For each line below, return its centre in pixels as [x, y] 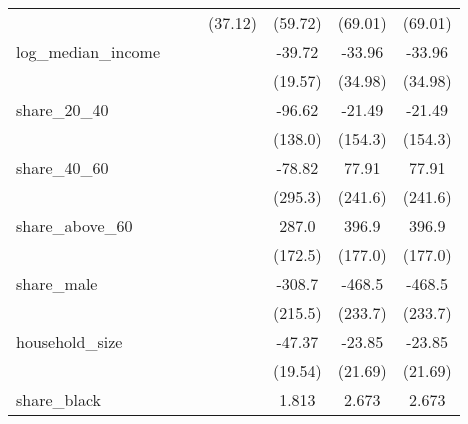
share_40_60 [62, 167]
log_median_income [88, 51]
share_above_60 [74, 225]
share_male [57, 283]
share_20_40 [62, 109]
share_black [59, 399]
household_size [69, 341]
